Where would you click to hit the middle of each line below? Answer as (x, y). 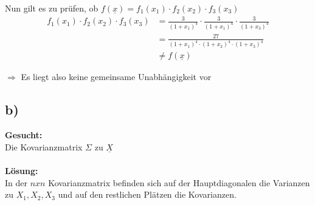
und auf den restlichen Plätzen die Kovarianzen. (147, 194)
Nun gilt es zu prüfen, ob (52, 8)
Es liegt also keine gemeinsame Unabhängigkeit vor (116, 77)
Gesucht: (24, 135)
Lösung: (22, 171)
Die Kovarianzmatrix (44, 146)
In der (16, 182)
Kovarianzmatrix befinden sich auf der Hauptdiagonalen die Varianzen (179, 182)
